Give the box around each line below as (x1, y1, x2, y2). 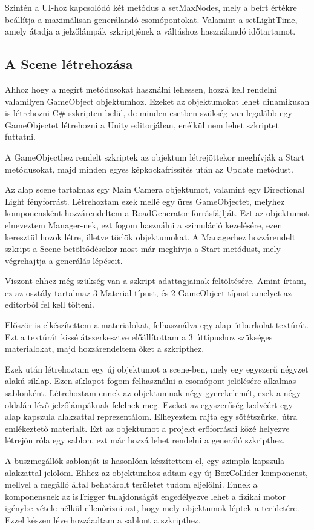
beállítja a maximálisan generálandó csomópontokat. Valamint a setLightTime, (5, 13, 298, 25)
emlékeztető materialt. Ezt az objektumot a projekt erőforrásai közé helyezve (5, 422, 290, 434)
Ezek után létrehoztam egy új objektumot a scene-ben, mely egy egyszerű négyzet (5, 362, 309, 375)
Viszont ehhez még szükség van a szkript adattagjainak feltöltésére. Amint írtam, (5, 274, 306, 287)
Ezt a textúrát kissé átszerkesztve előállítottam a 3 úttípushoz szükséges (5, 330, 273, 343)
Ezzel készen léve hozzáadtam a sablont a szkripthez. (5, 513, 201, 526)
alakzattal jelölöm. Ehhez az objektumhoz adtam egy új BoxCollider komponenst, (5, 466, 309, 479)
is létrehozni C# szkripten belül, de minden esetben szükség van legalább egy (5, 107, 292, 119)
